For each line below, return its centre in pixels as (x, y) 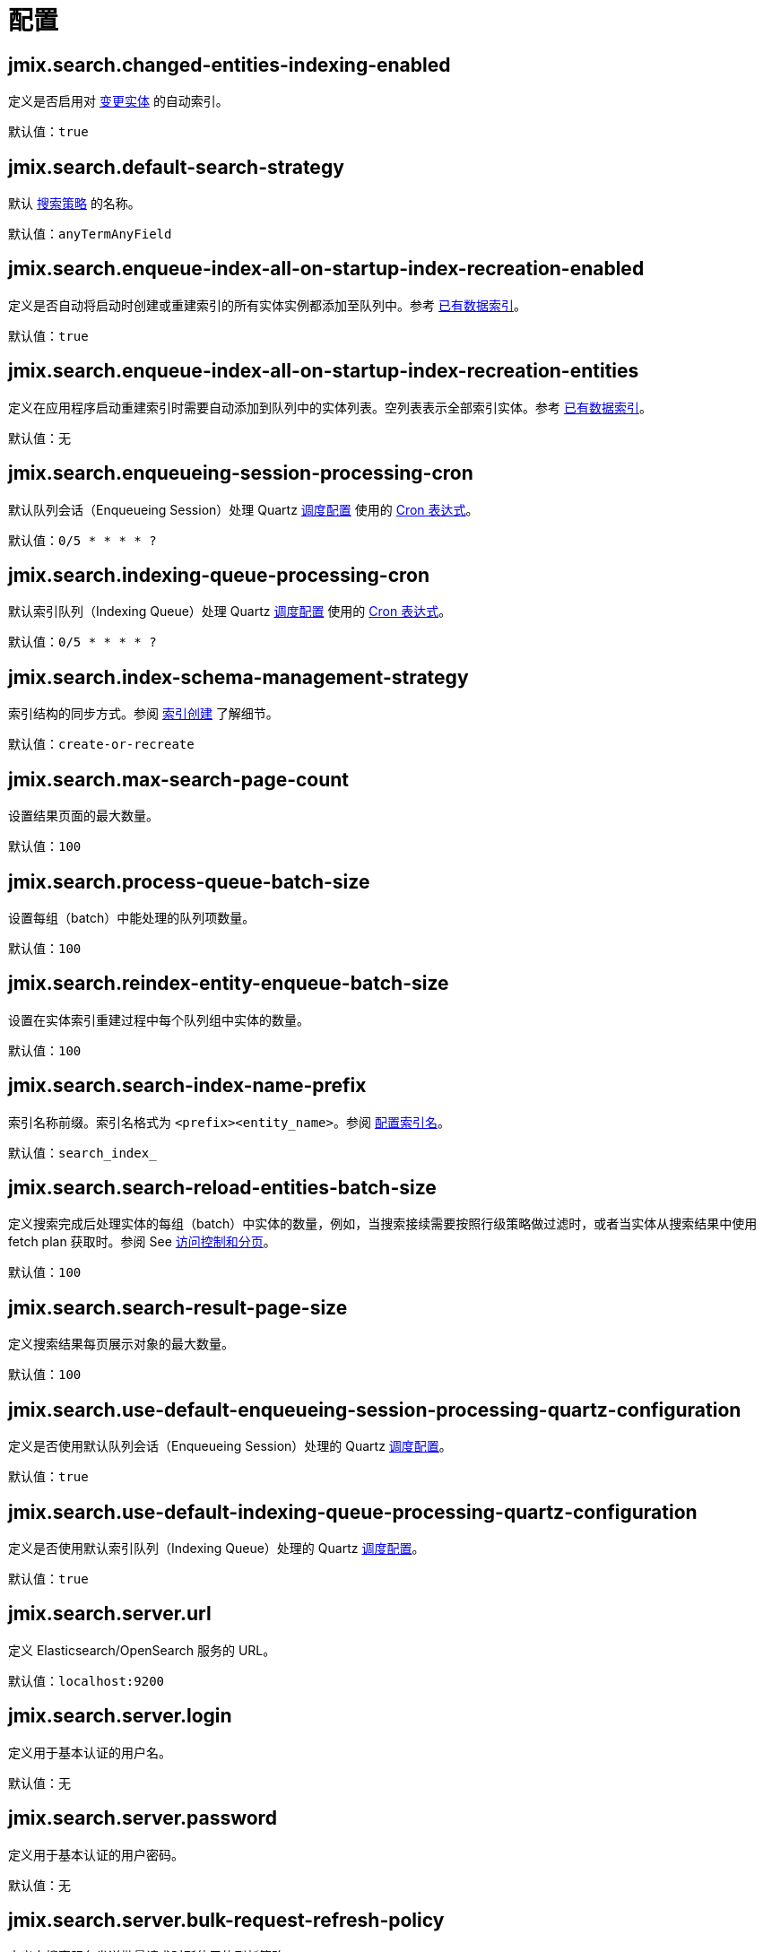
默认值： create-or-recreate (101, 744)
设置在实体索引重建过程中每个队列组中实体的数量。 (159, 1019)
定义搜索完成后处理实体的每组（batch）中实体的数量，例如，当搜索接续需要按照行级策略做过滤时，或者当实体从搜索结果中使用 (383, 1224)
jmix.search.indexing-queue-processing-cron (219, 575)
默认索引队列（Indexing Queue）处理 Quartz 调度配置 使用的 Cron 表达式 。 (230, 612)
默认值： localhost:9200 (87, 1680)
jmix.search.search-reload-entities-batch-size (222, 1188)
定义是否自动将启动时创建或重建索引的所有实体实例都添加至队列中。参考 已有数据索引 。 (267, 305)
